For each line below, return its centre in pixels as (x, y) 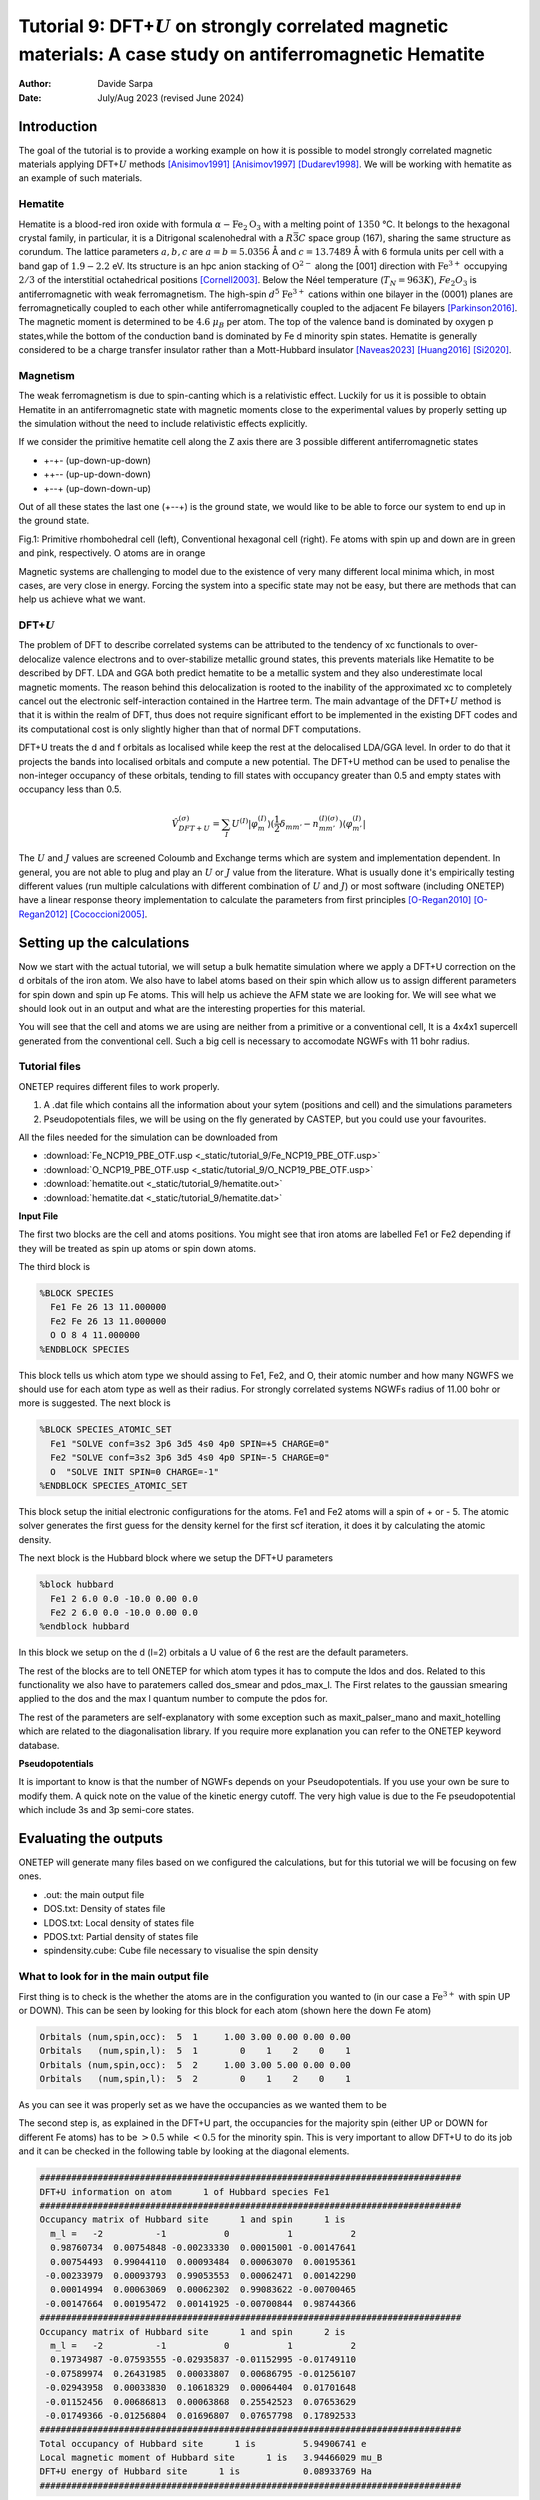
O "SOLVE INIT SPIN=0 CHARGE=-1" (135, 1471)
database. (39, 1745)
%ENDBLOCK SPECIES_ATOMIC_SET (113, 1485)
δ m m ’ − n (299, 825)
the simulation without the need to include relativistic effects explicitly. (163, 423)
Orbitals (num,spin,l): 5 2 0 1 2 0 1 (195, 2079)
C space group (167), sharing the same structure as (405, 237)
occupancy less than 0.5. (70, 789)
